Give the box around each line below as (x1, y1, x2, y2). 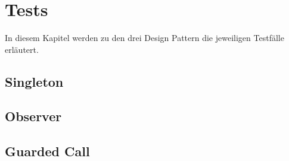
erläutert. (5, 43, 39, 55)
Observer (5, 107, 62, 125)
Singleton (5, 72, 64, 90)
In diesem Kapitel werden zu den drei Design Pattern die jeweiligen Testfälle (5, 31, 284, 44)
